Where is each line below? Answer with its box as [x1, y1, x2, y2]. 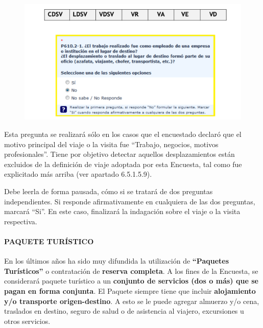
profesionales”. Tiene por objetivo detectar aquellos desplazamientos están [4, 149, 235, 159]
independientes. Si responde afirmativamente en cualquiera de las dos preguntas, [4, 196, 255, 206]
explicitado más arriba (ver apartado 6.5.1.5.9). [4, 169, 152, 179]
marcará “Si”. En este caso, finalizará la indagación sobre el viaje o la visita [4, 206, 241, 217]
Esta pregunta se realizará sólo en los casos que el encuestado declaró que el [4, 129, 242, 139]
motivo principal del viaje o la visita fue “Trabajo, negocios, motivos [4, 138, 219, 149]
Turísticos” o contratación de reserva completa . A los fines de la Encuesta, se [4, 265, 258, 276]
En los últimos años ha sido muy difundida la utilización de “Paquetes [4, 255, 229, 266]
